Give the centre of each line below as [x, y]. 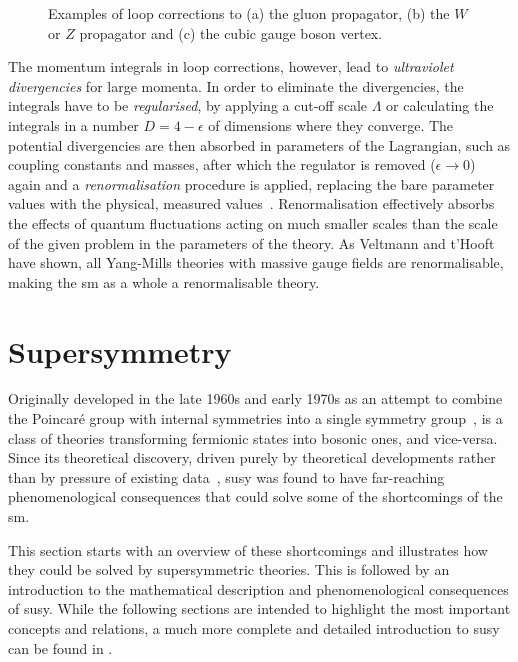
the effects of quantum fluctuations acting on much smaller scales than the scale [253, 222]
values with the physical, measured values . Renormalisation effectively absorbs [251, 203]
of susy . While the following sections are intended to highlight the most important [259, 608]
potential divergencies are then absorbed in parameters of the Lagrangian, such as [259, 144]
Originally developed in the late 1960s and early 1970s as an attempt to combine [255, 398]
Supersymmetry [120, 350]
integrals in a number [73, 124]
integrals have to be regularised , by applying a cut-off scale [187, 105]
